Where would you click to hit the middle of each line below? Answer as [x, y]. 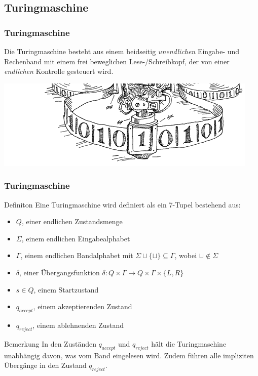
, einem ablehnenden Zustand [78, 325]
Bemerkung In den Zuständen [50, 343]
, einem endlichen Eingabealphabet [76, 238]
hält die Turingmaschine [189, 343]
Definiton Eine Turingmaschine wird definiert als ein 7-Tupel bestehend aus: [122, 204]
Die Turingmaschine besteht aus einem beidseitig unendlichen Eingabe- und [122, 51]
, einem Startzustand [66, 289]
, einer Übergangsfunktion [60, 272]
